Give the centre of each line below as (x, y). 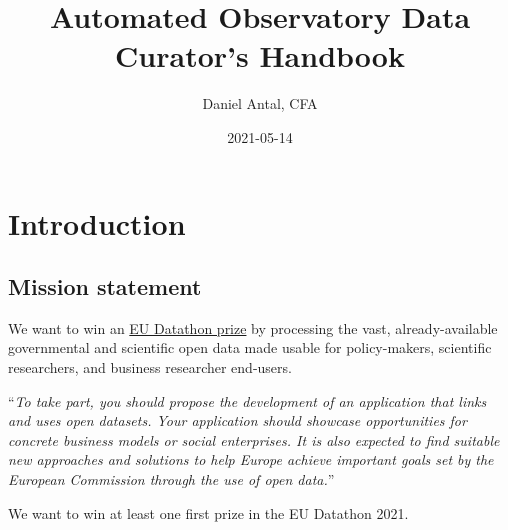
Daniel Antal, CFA (260, 103)
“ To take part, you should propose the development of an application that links (247, 400)
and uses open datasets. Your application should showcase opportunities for (237, 420)
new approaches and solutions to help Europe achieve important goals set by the (251, 459)
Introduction (97, 222)
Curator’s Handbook (260, 55)
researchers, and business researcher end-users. (150, 367)
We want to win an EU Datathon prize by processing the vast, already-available (253, 327)
